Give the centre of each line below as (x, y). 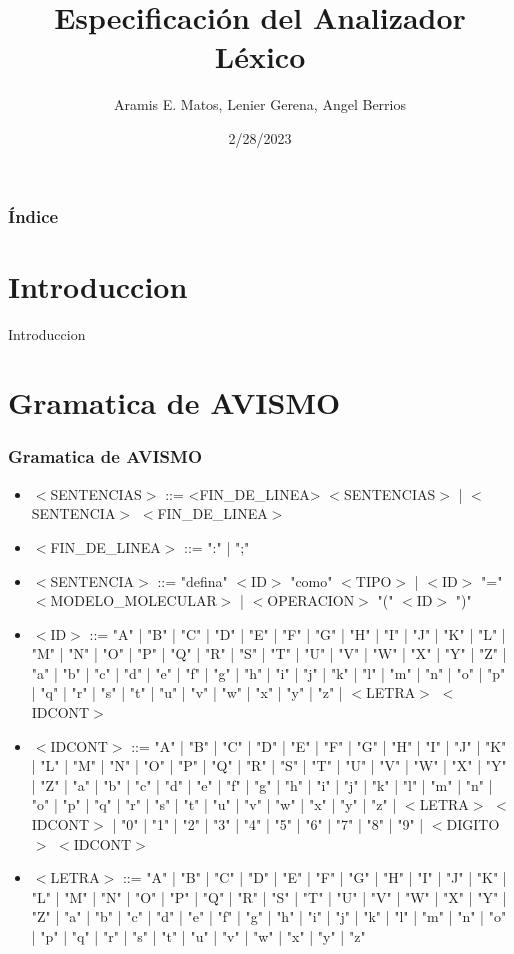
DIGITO (473, 824)
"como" (311, 580)
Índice (33, 215)
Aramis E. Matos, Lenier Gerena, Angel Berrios (260, 104)
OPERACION (311, 600)
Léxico (260, 56)
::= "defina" (192, 580)
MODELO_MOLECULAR (133, 600)
